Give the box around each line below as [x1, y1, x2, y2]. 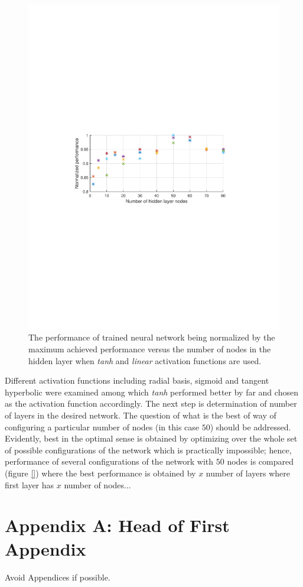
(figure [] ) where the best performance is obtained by [5, 467, 196, 479]
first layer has [5, 478, 54, 491]
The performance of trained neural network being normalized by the [28, 331, 275, 343]
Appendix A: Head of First [5, 513, 230, 537]
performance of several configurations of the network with [5, 455, 214, 468]
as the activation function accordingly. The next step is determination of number [5, 397, 297, 410]
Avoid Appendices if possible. [5, 570, 110, 583]
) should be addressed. [210, 420, 291, 433]
